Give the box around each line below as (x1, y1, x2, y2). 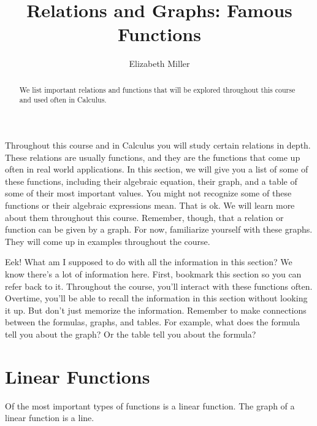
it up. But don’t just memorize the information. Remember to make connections (5, 303, 307, 316)
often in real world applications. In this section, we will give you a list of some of (5, 163, 308, 176)
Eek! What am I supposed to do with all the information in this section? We (5, 255, 292, 268)
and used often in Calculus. (19, 95, 107, 105)
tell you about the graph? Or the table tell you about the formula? (5, 327, 256, 340)
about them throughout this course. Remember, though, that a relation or (5, 211, 284, 223)
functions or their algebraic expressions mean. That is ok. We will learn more (5, 198, 295, 211)
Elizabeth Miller (129, 57, 190, 70)
